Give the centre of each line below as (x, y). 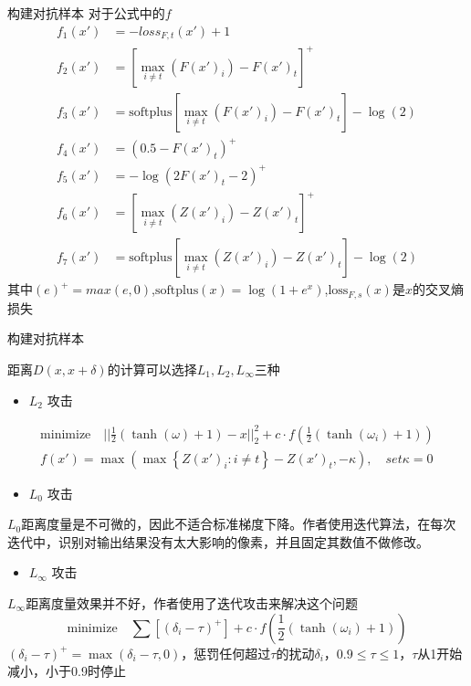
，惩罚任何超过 (226, 653)
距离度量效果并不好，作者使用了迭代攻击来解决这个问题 (192, 603)
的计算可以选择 (152, 369)
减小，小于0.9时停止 (67, 671)
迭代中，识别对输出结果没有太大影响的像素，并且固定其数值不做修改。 (218, 541)
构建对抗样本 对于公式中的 (86, 13)
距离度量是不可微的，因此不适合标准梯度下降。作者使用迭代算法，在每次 (239, 524)
